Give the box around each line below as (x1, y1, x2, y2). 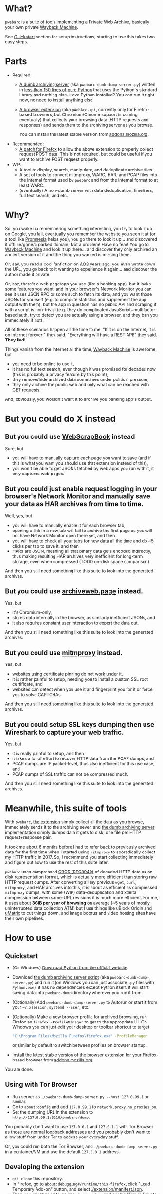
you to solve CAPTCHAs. (12, 692, 62, 698)
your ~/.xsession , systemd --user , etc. (12, 1004, 90, 1010)
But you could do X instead (5, 414, 116, 424)
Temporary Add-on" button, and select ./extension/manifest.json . (12, 1186, 144, 1192)
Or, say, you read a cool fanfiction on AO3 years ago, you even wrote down (5, 261, 156, 267)
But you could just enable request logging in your (5, 485, 157, 493)
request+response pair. (5, 834, 52, 840)
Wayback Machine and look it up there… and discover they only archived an (5, 246, 157, 252)
